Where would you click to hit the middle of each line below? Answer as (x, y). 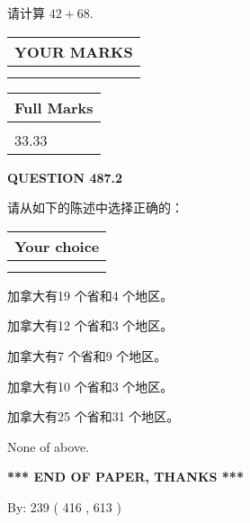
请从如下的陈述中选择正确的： (95, 207)
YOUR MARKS (74, 51)
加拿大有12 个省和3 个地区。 (90, 325)
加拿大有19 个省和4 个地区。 (90, 295)
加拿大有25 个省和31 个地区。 (94, 416)
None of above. (48, 446)
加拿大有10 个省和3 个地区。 (90, 386)
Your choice (57, 246)
